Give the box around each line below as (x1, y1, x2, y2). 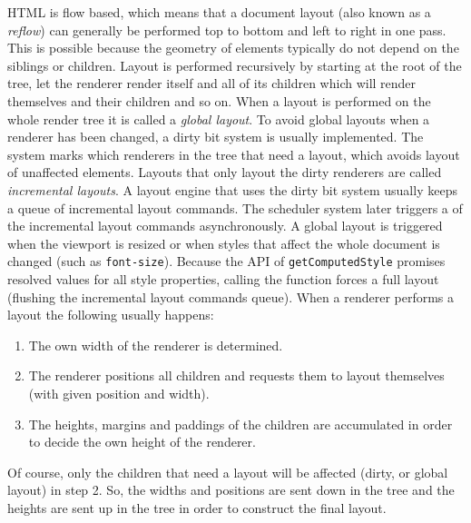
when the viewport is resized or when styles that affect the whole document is (7, 233, 440, 252)
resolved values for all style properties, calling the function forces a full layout (7, 269, 439, 288)
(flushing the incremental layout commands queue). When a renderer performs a (7, 287, 455, 306)
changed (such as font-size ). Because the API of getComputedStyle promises (7, 252, 446, 271)
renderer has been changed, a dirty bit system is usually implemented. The (7, 127, 424, 146)
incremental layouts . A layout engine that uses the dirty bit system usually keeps (7, 180, 457, 199)
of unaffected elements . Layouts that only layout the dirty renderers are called (7, 163, 442, 182)
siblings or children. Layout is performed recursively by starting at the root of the (7, 55, 462, 74)
